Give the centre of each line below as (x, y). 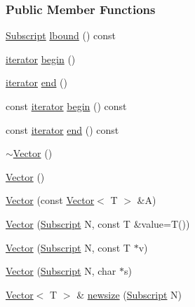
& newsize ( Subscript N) (129, 294)
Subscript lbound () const (61, 35)
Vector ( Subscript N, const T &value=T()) (98, 223)
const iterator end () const (62, 129)
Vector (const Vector (50, 200)
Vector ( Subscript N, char (61, 271)
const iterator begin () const (66, 106)
